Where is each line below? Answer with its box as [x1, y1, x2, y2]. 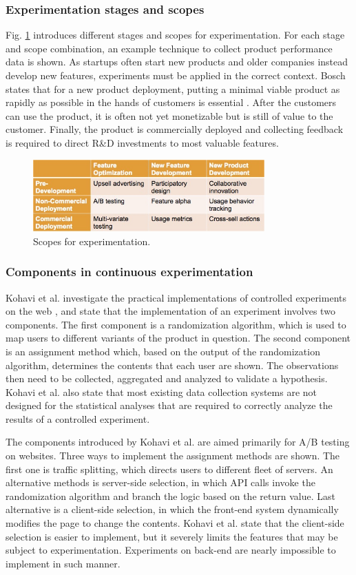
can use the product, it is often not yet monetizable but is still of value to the [6, 108, 333, 123]
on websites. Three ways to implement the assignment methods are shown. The [6, 448, 340, 463]
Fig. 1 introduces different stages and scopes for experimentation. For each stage [6, 28, 345, 42]
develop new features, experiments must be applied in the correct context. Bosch [6, 68, 346, 82]
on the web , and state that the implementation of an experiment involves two [6, 304, 335, 318]
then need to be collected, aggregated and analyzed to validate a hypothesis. [6, 371, 328, 386]
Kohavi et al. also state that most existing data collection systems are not [6, 384, 317, 399]
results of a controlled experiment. [6, 411, 150, 426]
